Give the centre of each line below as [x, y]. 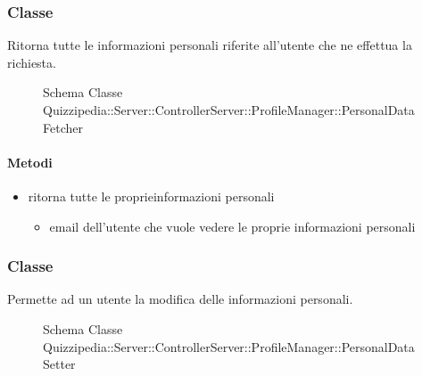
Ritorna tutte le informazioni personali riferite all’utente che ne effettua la [210, 45]
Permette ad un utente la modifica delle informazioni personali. [180, 299]
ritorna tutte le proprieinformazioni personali [151, 196]
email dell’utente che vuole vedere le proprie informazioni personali [232, 226]
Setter [59, 364]
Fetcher [63, 127]
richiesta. [32, 62]
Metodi [30, 162]
